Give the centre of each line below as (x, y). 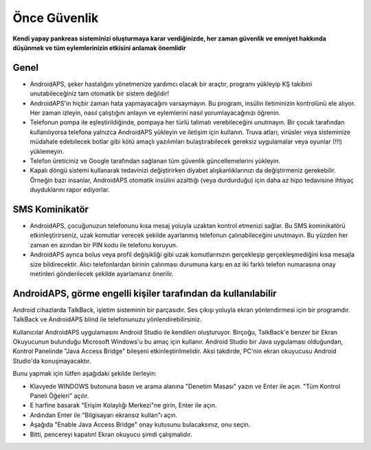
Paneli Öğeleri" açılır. (59, 396)
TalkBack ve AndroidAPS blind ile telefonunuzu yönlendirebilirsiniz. (107, 319)
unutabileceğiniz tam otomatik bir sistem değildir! (100, 93)
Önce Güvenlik (56, 18)
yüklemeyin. (47, 151)
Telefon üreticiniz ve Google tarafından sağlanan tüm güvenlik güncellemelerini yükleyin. (155, 161)
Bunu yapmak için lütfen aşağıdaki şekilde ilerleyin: (85, 374)
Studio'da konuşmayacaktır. (52, 361)
